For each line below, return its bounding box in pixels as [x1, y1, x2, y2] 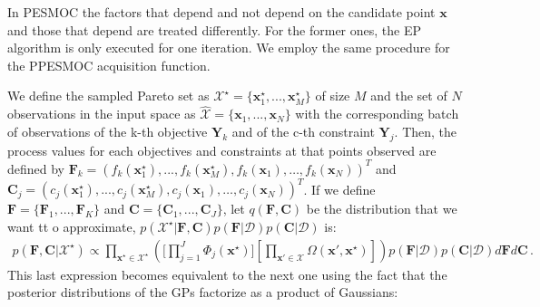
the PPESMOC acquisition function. [7, 55, 211, 74]
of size [315, 86, 350, 105]
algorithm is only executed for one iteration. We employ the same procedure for [7, 38, 450, 57]
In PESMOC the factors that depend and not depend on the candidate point [7, 3, 436, 21]
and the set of [370, 86, 447, 105]
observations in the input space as [7, 104, 196, 123]
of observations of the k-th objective [7, 121, 208, 140]
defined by [7, 158, 65, 177]
